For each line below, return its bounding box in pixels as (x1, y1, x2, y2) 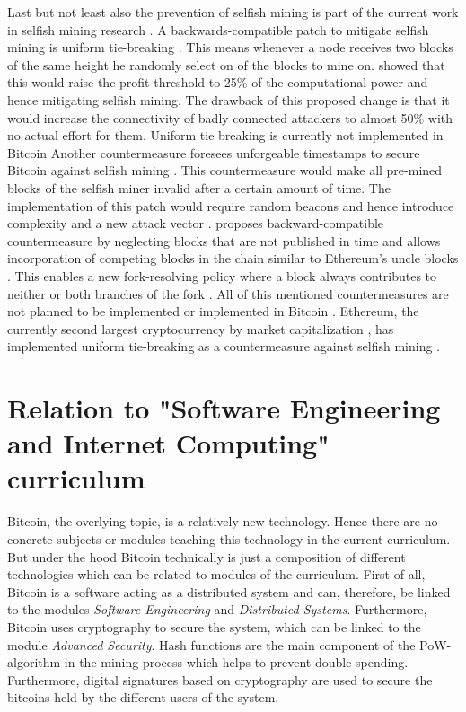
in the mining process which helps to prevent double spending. (64, 653, 409, 672)
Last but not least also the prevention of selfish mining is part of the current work (7, 3, 459, 21)
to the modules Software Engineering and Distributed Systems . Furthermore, (7, 600, 427, 619)
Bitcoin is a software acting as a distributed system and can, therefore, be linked (7, 582, 451, 601)
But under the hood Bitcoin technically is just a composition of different (7, 547, 406, 566)
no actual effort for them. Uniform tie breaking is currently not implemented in (7, 126, 444, 145)
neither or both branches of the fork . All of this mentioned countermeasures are (7, 284, 449, 303)
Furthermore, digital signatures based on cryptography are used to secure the (7, 670, 433, 689)
